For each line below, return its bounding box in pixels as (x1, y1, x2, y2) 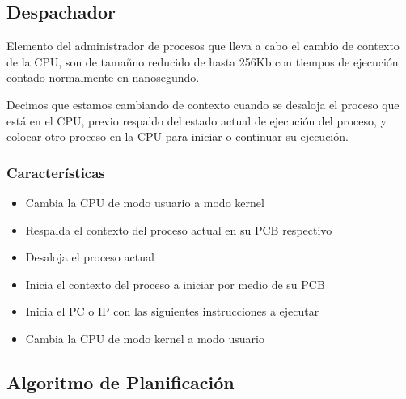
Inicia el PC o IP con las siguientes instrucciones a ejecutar (25, 303, 319, 320)
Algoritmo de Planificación (6, 369, 235, 394)
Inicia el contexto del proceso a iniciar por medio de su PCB (25, 275, 325, 292)
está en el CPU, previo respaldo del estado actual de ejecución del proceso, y (6, 112, 387, 129)
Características (6, 162, 105, 182)
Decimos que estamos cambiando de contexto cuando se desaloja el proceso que (6, 96, 400, 112)
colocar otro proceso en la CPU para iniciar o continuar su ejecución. (6, 128, 349, 145)
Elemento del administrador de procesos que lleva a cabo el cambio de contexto (6, 37, 400, 54)
